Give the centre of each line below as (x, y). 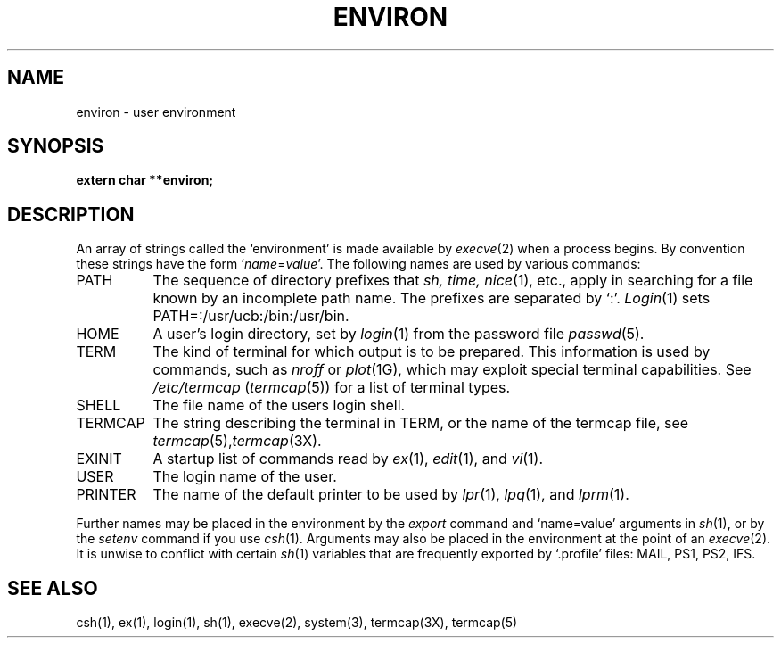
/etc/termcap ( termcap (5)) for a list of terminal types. (332, 388)
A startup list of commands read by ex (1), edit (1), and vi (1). (348, 459)
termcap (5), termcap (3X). (237, 441)
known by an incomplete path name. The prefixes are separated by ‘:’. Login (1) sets (432, 298)
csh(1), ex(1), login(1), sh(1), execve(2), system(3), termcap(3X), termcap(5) (297, 623)
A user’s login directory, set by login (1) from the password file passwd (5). (399, 334)
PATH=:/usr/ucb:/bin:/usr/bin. (251, 316)
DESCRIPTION (71, 214)
